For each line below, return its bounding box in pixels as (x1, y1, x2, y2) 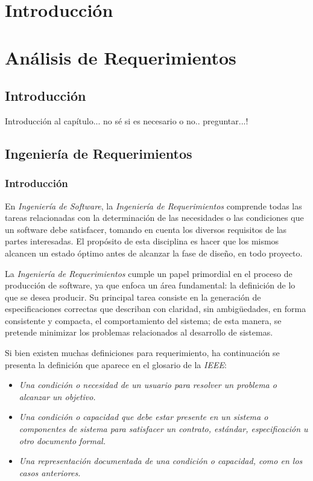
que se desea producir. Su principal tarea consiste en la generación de (5, 290, 261, 303)
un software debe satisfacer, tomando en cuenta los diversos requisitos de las (5, 223, 287, 235)
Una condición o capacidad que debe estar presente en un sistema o (19, 410, 268, 423)
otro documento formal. (19, 434, 106, 447)
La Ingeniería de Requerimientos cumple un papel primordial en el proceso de (5, 267, 292, 279)
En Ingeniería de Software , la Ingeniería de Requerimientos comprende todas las (5, 199, 302, 212)
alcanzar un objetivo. (19, 390, 96, 403)
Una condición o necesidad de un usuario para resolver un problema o (19, 378, 277, 391)
